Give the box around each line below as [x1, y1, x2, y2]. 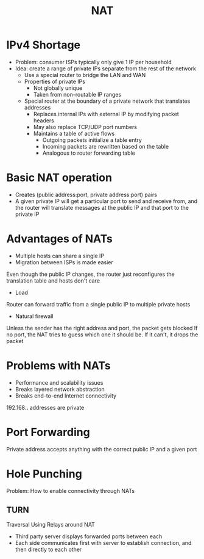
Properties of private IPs [24, 78, 85, 85]
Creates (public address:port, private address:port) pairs [15, 191, 157, 198]
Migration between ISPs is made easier [15, 258, 114, 266]
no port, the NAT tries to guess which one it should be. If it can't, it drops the [6, 331, 199, 338]
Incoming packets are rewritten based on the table [42, 143, 169, 150]
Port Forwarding [6, 425, 90, 439]
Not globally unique [33, 84, 83, 92]
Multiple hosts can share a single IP [15, 252, 105, 259]
